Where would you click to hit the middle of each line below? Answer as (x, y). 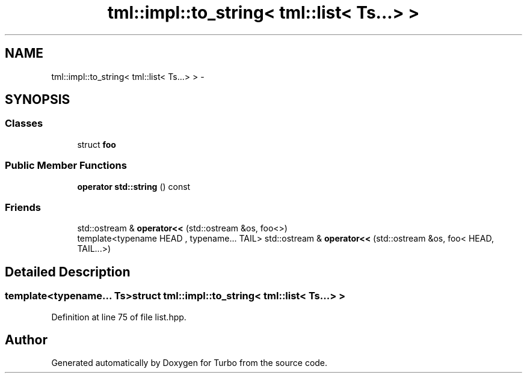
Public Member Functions (66, 166)
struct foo (97, 144)
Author (26, 340)
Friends (23, 207)
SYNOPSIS (38, 100)
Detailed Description (68, 272)
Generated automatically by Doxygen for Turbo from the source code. (190, 363)
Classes (24, 123)
